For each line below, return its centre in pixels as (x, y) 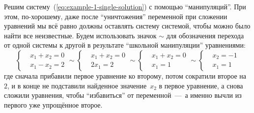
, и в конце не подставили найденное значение (77, 85)
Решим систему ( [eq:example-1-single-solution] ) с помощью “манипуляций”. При (125, 6)
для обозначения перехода (205, 35)
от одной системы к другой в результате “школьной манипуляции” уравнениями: (125, 45)
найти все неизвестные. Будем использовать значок (80, 35)
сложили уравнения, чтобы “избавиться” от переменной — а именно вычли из (123, 95)
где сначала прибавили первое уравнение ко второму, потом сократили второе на (125, 75)
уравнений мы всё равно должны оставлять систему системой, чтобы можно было (127, 26)
